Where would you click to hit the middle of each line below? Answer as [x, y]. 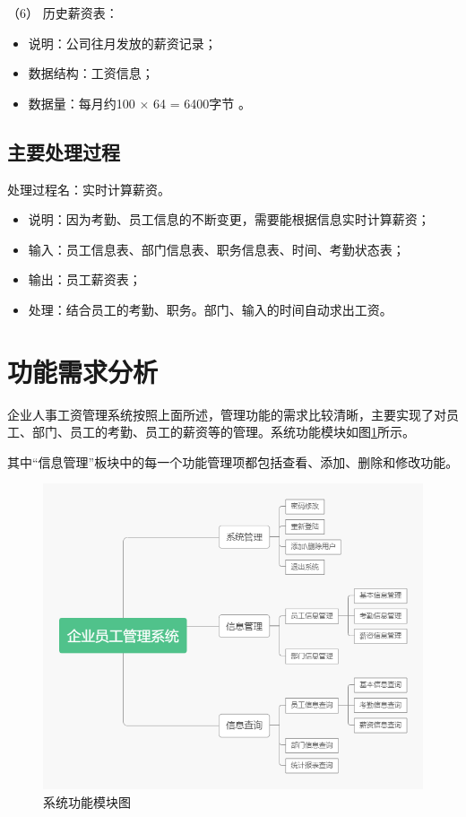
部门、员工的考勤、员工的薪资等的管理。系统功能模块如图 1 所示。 [223, 432]
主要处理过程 [64, 151]
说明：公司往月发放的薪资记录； [122, 43]
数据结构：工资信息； [91, 73]
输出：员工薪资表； [85, 279]
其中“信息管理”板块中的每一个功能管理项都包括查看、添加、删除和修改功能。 [233, 461]
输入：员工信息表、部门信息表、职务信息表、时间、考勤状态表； [216, 249]
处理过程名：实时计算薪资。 [89, 189]
